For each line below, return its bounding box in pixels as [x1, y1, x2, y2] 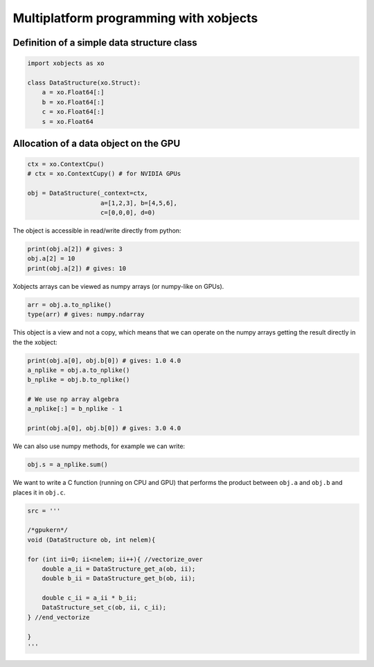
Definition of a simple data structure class [12, 37, 197, 48]
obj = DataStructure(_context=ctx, [27, 189, 148, 197]
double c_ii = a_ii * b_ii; [42, 594, 138, 602]
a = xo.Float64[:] [42, 89, 105, 96]
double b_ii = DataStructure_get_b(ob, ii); [42, 575, 196, 582]
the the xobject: [12, 338, 58, 346]
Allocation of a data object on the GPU [12, 137, 181, 149]
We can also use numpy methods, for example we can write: [12, 442, 186, 450]
